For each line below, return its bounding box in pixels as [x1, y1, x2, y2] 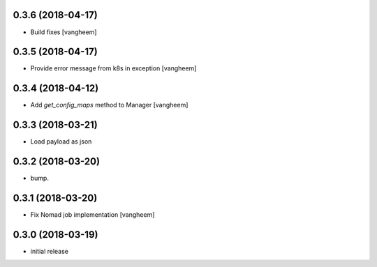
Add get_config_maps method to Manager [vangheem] [30, 101, 188, 109]
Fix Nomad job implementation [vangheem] [30, 211, 155, 219]
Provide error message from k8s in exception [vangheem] [30, 64, 197, 73]
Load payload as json [30, 137, 92, 146]
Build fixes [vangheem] [30, 28, 97, 36]
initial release [30, 247, 69, 255]
